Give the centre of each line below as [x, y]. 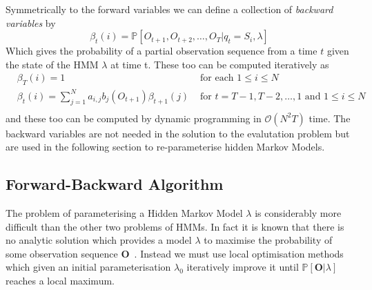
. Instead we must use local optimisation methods [239, 253]
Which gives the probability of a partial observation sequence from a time [161, 51]
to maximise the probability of [268, 240]
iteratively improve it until [243, 267]
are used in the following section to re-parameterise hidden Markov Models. [165, 147]
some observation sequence [62, 253]
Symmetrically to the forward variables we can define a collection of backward [169, 9]
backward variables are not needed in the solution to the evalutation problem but [178, 133]
